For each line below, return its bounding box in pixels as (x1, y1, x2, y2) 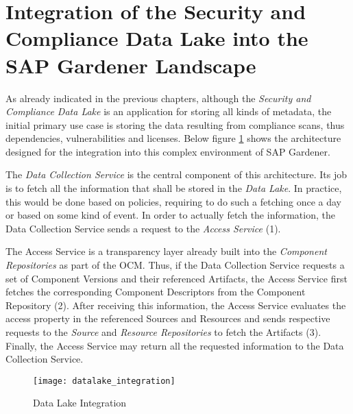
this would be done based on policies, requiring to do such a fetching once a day (5, 194, 341, 208)
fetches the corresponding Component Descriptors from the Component (5, 284, 306, 299)
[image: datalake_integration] (33, 376, 175, 386)
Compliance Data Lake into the (5, 24, 308, 52)
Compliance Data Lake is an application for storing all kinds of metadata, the (5, 104, 332, 119)
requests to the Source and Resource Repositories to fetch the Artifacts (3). (5, 325, 321, 339)
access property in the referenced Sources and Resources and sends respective (5, 311, 330, 326)
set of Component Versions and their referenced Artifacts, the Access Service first (5, 271, 348, 285)
